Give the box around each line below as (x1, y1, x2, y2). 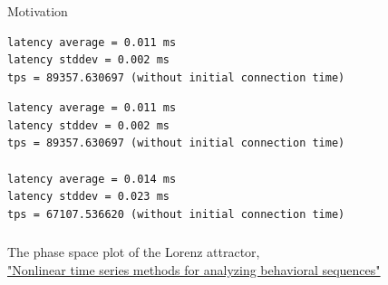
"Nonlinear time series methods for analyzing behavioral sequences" (7, 260, 381, 279)
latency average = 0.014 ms (7, 172, 177, 185)
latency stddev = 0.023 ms (7, 190, 170, 204)
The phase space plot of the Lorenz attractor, (7, 242, 260, 261)
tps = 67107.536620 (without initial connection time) (7, 207, 345, 221)
